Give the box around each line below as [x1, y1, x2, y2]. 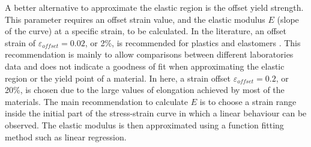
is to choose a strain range [199, 95, 297, 107]
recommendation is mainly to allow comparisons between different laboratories [5, 48, 294, 61]
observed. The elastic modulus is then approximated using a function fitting [5, 118, 284, 131]
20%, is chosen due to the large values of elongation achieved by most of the [5, 83, 285, 96]
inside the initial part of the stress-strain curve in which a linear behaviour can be [5, 107, 307, 119]
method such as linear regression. [5, 130, 127, 143]
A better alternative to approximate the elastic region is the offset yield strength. [5, 1, 304, 13]
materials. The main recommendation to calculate [5, 95, 189, 107]
